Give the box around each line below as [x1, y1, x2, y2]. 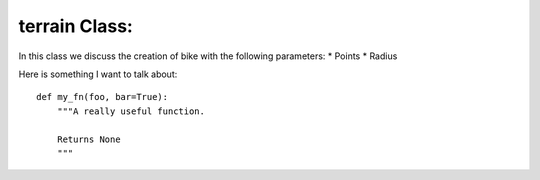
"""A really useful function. [56, 105, 205, 117]
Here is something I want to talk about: [18, 68, 178, 80]
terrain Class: [18, 15, 134, 37]
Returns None [56, 133, 121, 145]
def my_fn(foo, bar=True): [36, 91, 169, 103]
